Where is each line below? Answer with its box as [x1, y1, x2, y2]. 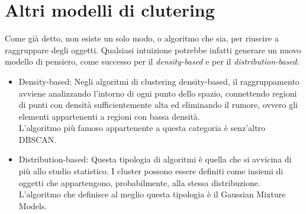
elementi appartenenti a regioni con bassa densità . [18, 110, 200, 122]
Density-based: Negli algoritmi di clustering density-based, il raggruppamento [18, 75, 299, 87]
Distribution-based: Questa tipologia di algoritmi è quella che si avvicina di [18, 153, 292, 165]
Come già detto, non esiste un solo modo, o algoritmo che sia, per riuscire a [5, 32, 279, 44]
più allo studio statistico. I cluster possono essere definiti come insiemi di [18, 165, 284, 177]
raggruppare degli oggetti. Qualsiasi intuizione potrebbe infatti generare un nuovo [5, 43, 301, 56]
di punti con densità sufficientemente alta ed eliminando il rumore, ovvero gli [18, 98, 298, 111]
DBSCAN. [18, 133, 57, 145]
